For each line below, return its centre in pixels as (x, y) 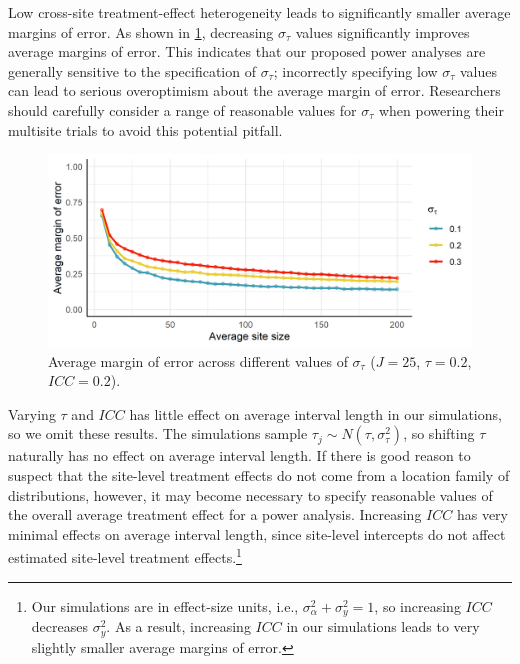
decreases (59, 626)
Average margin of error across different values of (198, 360)
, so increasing (417, 605)
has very (482, 514)
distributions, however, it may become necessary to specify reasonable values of (250, 494)
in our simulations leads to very (383, 626)
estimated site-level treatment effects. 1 (125, 556)
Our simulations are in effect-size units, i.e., (165, 605)
